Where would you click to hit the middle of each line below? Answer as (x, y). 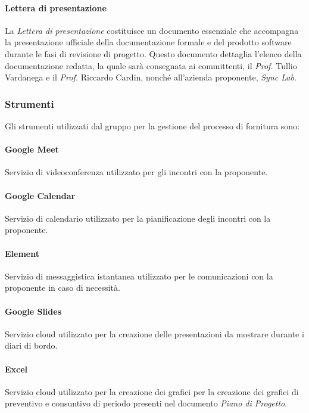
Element (22, 253)
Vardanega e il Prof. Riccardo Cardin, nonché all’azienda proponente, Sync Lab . (151, 77)
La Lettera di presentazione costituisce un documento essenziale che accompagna (152, 30)
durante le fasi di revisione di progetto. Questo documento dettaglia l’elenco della (153, 53)
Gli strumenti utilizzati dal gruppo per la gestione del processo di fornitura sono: (152, 125)
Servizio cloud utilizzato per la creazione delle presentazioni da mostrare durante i (154, 333)
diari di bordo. (31, 345)
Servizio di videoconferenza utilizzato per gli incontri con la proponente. (136, 172)
